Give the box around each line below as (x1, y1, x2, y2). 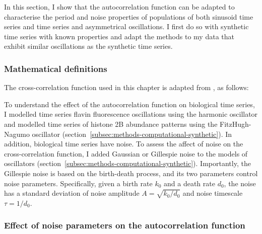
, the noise (224, 178, 256, 188)
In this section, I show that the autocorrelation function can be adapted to (4, 2, 235, 12)
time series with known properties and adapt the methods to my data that (4, 31, 234, 41)
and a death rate (164, 178, 215, 188)
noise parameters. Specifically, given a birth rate (4, 178, 153, 188)
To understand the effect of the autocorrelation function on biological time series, (4, 99, 255, 109)
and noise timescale (182, 188, 243, 198)
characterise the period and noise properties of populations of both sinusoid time (4, 11, 253, 22)
